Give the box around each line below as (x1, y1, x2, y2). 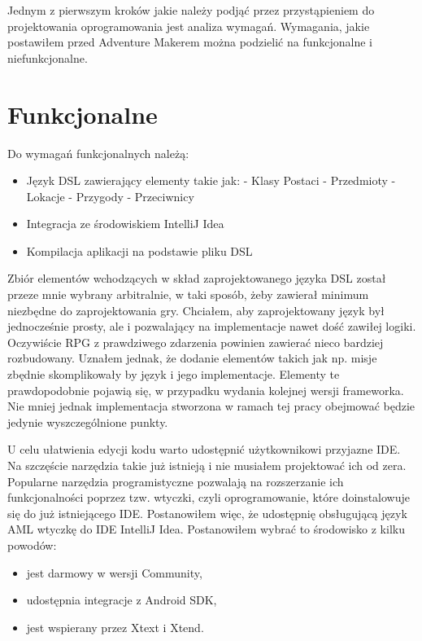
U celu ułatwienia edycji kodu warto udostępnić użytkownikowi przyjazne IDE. (7, 441, 401, 458)
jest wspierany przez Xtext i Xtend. (26, 618, 204, 635)
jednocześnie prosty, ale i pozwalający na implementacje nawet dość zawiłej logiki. (7, 318, 416, 335)
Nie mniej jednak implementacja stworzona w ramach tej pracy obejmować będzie (7, 397, 415, 415)
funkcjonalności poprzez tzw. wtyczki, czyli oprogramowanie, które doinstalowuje (7, 489, 410, 506)
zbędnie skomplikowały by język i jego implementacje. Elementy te (7, 366, 340, 383)
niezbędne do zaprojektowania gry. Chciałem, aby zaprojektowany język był (7, 301, 385, 318)
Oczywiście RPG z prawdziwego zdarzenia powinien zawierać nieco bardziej (7, 333, 384, 350)
